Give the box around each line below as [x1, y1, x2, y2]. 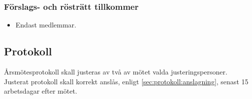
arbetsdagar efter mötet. [4, 86, 77, 96]
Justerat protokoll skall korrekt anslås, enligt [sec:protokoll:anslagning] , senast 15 [4, 76, 249, 86]
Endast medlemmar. [15, 20, 76, 30]
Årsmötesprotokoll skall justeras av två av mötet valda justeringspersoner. [4, 67, 227, 77]
